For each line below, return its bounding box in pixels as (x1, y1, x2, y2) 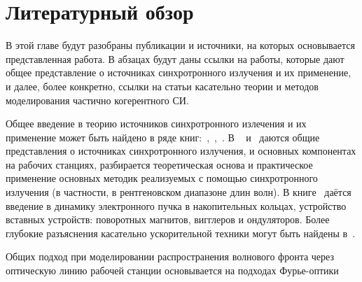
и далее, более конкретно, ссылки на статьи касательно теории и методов (6, 78, 319, 93)
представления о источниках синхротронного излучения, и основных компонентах (6, 143, 356, 158)
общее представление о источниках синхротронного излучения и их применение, (6, 65, 351, 80)
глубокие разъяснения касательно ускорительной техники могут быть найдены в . (6, 225, 356, 240)
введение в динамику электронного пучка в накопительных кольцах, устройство (6, 198, 347, 213)
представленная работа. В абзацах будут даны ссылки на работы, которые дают (6, 51, 344, 66)
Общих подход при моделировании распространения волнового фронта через (6, 249, 334, 264)
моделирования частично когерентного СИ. (6, 92, 189, 107)
